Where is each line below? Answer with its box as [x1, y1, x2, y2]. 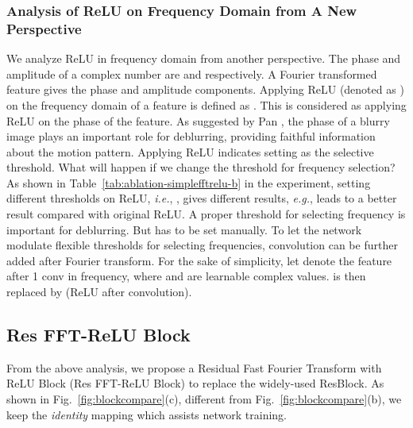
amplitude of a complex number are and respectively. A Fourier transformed [6, 65, 377, 82]
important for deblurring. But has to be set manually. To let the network [6, 221, 362, 237]
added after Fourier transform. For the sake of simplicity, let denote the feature [6, 252, 392, 268]
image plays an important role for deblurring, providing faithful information [6, 128, 376, 145]
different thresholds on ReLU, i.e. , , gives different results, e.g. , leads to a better [6, 190, 397, 206]
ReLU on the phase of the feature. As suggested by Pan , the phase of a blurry [6, 112, 390, 129]
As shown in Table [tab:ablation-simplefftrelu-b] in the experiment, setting [6, 174, 371, 191]
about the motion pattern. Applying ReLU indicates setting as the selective [6, 143, 374, 160]
